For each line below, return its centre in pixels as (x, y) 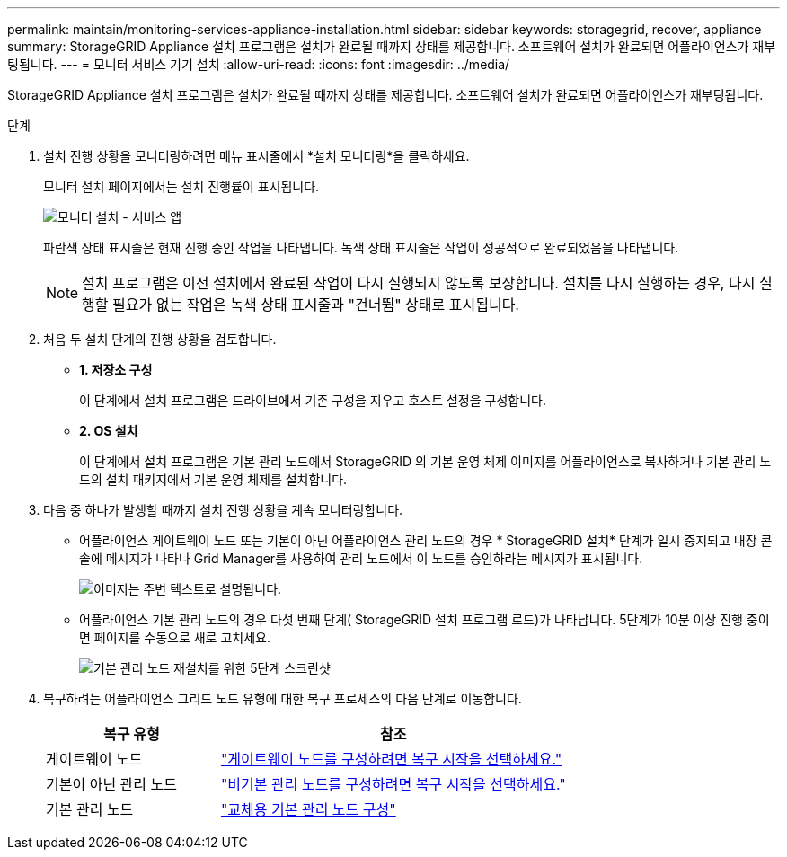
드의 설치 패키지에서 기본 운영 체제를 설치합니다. (213, 479)
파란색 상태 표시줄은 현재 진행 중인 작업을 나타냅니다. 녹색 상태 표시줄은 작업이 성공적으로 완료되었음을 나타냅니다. (361, 247)
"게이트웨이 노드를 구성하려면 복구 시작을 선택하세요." (391, 759)
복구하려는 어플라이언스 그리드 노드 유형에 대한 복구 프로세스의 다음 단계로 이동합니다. (283, 698)
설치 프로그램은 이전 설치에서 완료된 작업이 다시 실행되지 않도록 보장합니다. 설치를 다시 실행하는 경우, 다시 (419, 283)
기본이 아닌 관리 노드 (111, 784)
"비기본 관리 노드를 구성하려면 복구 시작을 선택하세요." (393, 784)
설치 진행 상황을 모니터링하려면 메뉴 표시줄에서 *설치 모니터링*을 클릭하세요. (256, 156)
